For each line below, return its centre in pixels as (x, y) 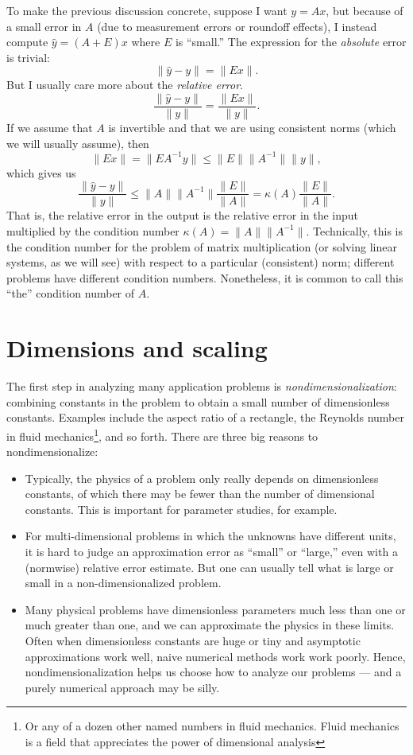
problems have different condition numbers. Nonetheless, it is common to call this (205, 277)
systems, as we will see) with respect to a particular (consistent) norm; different (201, 262)
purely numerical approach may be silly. (122, 687)
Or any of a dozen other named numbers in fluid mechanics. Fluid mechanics (212, 726)
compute (27, 42)
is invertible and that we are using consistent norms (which (252, 128)
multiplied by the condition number (93, 230)
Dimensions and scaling (137, 348)
